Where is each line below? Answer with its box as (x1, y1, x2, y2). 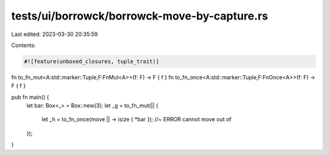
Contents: (11, 41, 36, 49)
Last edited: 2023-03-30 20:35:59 (11, 31, 98, 38)
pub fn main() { (11, 93, 49, 101)
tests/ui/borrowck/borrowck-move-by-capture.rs (11, 9, 268, 23)
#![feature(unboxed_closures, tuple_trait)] (24, 58, 160, 65)
